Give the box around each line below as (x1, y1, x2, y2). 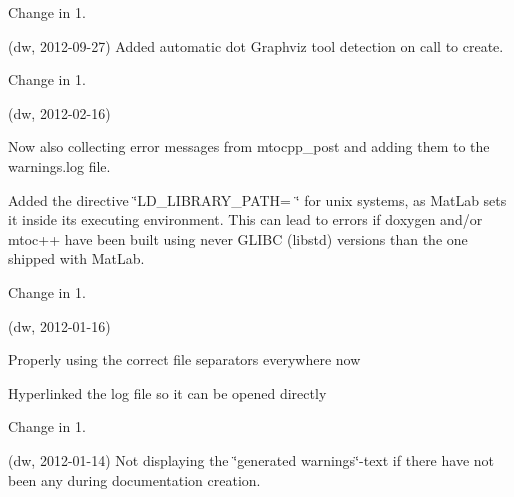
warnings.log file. (8, 155, 111, 176)
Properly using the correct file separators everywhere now (8, 349, 361, 370)
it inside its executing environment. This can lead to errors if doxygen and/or (8, 209, 483, 230)
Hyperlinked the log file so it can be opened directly (8, 382, 327, 403)
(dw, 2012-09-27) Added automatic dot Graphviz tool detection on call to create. (8, 35, 504, 56)
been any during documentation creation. (8, 469, 261, 490)
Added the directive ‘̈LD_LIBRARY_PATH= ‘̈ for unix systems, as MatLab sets (8, 189, 507, 210)
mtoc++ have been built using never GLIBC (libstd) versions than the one (8, 228, 468, 249)
